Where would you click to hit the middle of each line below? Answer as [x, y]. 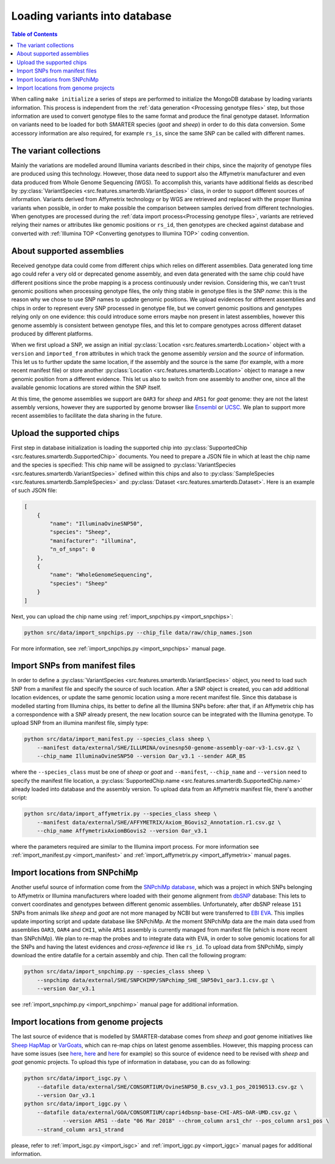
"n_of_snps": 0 [72, 549]
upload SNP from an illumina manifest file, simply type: [80, 723]
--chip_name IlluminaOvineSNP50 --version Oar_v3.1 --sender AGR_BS [141, 756]
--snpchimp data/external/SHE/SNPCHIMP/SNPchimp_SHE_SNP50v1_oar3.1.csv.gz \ [156, 980]
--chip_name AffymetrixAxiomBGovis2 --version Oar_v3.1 [122, 831]
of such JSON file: [34, 490]
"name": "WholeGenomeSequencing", [101, 575]
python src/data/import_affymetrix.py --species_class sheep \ [121, 814]
